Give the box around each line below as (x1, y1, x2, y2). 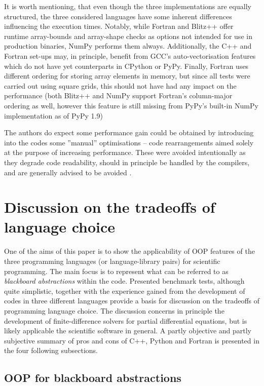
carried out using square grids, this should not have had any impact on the (4, 80, 237, 91)
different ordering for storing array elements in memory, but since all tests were (4, 70, 250, 81)
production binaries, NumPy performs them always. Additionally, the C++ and (4, 41, 252, 51)
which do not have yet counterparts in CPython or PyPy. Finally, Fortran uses (4, 60, 249, 71)
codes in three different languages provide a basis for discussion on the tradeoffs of (4, 295, 260, 306)
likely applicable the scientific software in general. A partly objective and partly (4, 325, 251, 336)
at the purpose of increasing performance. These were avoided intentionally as (4, 147, 246, 158)
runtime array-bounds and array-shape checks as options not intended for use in (4, 30, 252, 41)
